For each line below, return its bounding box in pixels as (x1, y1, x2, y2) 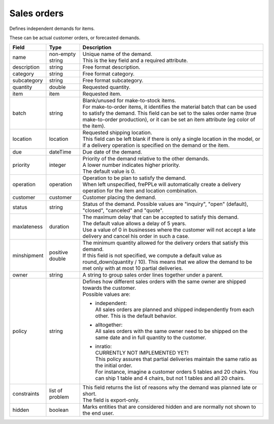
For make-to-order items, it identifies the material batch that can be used (82, 103, 257, 110)
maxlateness (12, 223, 43, 230)
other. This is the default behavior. (95, 313, 177, 320)
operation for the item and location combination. (82, 187, 198, 194)
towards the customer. (82, 285, 136, 292)
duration (49, 223, 70, 230)
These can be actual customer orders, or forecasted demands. (9, 35, 141, 41)
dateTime (49, 148, 72, 156)
